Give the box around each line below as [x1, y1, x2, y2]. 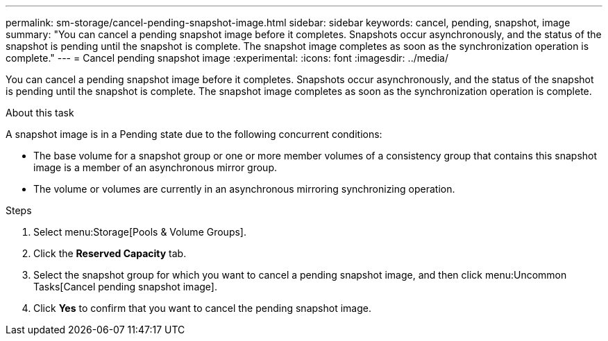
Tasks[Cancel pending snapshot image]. [33, 281, 217, 292]
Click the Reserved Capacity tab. [33, 247, 187, 259]
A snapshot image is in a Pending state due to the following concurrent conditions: [6, 128, 382, 140]
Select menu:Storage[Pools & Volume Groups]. [33, 226, 246, 238]
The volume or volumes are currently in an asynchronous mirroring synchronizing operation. [33, 183, 455, 195]
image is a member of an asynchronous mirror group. [33, 161, 277, 173]
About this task [6, 107, 74, 119]
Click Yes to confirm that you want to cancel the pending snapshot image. [33, 302, 371, 314]
